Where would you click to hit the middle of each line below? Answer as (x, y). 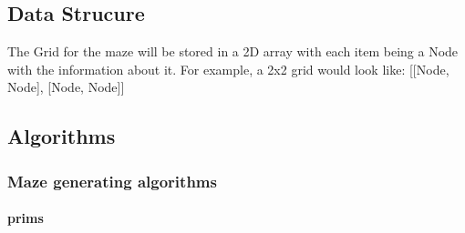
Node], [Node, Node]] (66, 87)
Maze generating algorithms (112, 181)
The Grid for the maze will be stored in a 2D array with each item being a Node (233, 51)
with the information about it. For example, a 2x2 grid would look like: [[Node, (228, 69)
